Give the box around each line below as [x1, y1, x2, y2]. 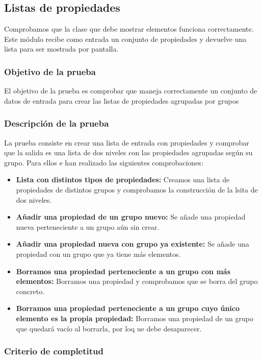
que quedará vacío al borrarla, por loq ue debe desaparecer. [16, 323, 202, 333]
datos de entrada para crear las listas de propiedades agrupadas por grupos [4, 95, 239, 106]
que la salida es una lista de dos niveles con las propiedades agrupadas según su [4, 147, 253, 158]
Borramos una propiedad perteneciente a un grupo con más [16, 266, 231, 276]
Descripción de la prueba [4, 117, 109, 130]
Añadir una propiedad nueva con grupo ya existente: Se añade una [16, 238, 249, 249]
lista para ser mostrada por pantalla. [4, 43, 119, 54]
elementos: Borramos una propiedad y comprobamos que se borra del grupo [16, 276, 258, 286]
